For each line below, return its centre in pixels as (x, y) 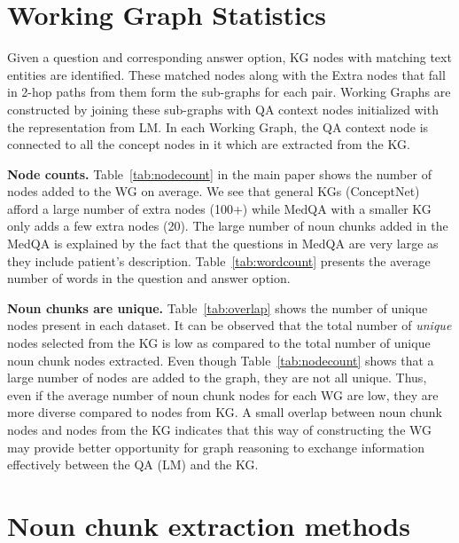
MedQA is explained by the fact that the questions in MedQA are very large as (223, 244)
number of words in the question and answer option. (149, 278)
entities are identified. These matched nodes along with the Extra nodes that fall (226, 74)
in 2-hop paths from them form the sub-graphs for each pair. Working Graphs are (229, 92)
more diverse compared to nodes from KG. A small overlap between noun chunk (225, 412)
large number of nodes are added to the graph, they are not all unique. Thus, (217, 378)
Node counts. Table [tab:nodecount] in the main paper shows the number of (219, 173)
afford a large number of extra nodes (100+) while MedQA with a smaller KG (219, 208)
